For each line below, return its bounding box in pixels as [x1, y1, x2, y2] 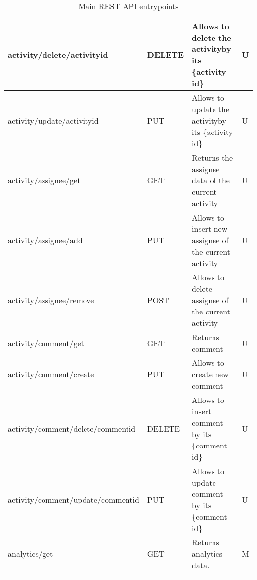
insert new [192, 223, 228, 234]
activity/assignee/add [8, 234, 83, 246]
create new [192, 368, 229, 380]
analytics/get [8, 548, 53, 559]
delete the [192, 32, 231, 43]
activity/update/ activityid [8, 115, 99, 126]
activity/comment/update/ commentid [8, 493, 139, 505]
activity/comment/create [8, 368, 94, 380]
